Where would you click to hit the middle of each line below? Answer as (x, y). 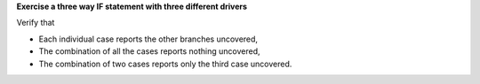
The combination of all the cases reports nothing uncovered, (150, 51)
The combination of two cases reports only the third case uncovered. (165, 64)
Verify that (36, 23)
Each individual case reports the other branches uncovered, (148, 39)
